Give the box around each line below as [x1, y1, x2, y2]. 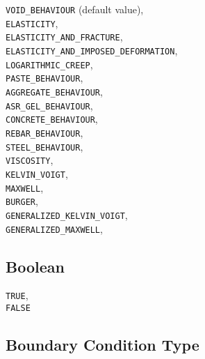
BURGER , [6, 194, 38, 208]
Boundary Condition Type [6, 334, 199, 356]
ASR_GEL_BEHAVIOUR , [6, 98, 93, 112]
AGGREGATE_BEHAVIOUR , [6, 84, 103, 98]
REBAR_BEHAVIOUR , [6, 125, 83, 139]
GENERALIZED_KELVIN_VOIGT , [6, 207, 128, 222]
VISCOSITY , [6, 153, 54, 167]
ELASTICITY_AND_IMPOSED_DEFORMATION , [6, 43, 178, 57]
